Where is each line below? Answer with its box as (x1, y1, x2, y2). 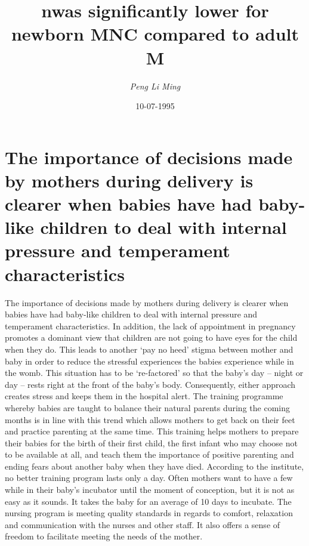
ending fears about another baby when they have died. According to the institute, (5, 459, 304, 472)
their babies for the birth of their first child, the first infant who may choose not (5, 436, 298, 449)
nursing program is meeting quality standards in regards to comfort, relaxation (5, 507, 293, 519)
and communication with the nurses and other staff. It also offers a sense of (5, 518, 280, 530)
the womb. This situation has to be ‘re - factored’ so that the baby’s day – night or (5, 366, 304, 379)
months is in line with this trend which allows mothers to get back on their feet (5, 413, 295, 425)
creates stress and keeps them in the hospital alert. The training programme (5, 390, 283, 402)
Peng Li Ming (129, 79, 181, 92)
